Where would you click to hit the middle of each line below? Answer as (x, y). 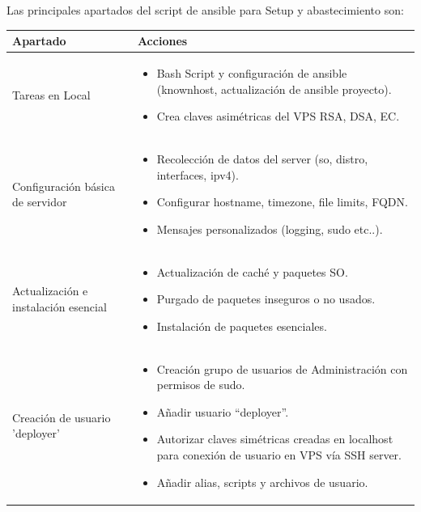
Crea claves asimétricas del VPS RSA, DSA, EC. (278, 116)
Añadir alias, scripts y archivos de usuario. (262, 482)
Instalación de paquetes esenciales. (242, 326)
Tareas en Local (51, 94)
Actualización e (50, 291)
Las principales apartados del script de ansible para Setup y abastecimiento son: (205, 10)
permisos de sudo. (201, 385)
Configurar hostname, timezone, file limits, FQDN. (282, 202)
